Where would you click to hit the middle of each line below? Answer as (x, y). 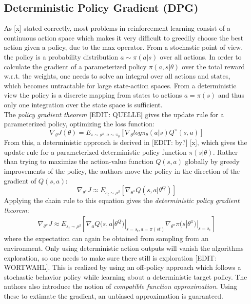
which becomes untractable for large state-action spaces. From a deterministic (120, 85)
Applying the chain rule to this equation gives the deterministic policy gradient (122, 200)
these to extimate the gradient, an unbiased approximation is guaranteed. (114, 295)
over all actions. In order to (201, 56)
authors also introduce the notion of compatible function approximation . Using (121, 286)
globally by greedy (212, 161)
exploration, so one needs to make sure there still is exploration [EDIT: (110, 257)
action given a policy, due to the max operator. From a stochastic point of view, (124, 47)
